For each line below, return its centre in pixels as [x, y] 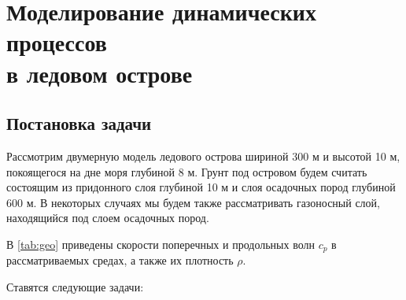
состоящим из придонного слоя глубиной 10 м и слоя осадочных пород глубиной [201, 187]
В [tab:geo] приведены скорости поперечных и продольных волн [161, 244]
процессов [57, 42]
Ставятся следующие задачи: [75, 286]
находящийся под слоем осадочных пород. [108, 218]
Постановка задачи [79, 123]
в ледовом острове [100, 73]
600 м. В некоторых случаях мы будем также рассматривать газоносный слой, [193, 202]
